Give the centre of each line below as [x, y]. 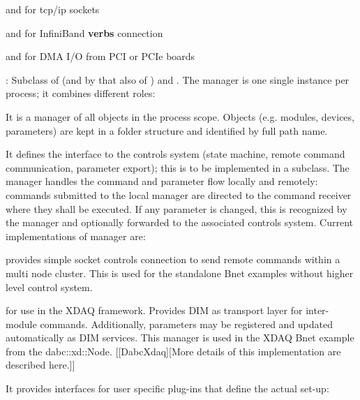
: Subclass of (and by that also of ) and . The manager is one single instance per [178, 79]
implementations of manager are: [76, 236]
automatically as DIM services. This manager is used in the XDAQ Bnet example [180, 338]
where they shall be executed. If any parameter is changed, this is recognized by [177, 208]
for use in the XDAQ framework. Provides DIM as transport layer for [154, 310]
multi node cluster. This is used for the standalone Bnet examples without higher [180, 273]
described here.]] [40, 365]
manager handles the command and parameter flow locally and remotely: [162, 181]
